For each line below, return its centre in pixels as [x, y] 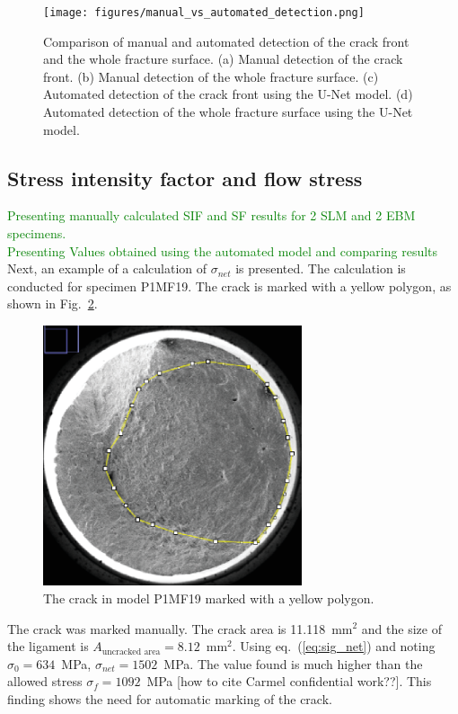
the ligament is [48, 646]
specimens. [37, 233]
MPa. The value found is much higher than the [293, 663]
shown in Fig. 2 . [53, 303]
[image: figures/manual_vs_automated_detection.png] [204, 13]
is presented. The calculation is [321, 268]
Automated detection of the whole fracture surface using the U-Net [228, 112]
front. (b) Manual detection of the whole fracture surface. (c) [211, 76]
